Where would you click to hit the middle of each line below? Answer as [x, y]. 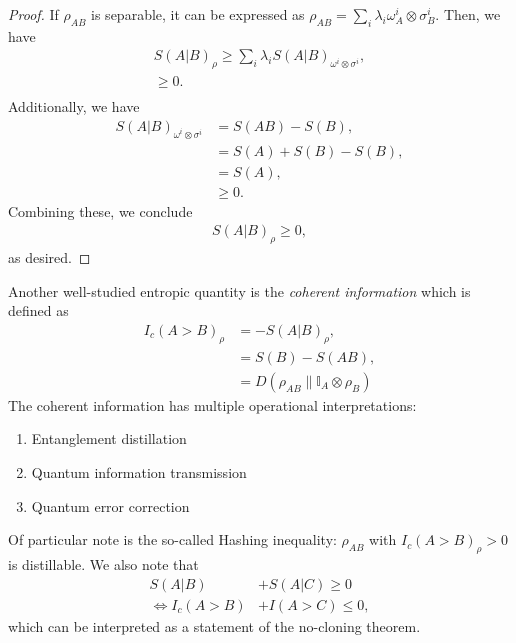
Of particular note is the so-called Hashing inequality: [172, 539]
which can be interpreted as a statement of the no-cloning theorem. [214, 625]
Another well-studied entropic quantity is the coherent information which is [239, 290]
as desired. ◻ [49, 257]
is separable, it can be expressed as [198, 14]
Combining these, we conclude [100, 210]
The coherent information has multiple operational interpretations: [212, 404]
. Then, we [468, 14]
